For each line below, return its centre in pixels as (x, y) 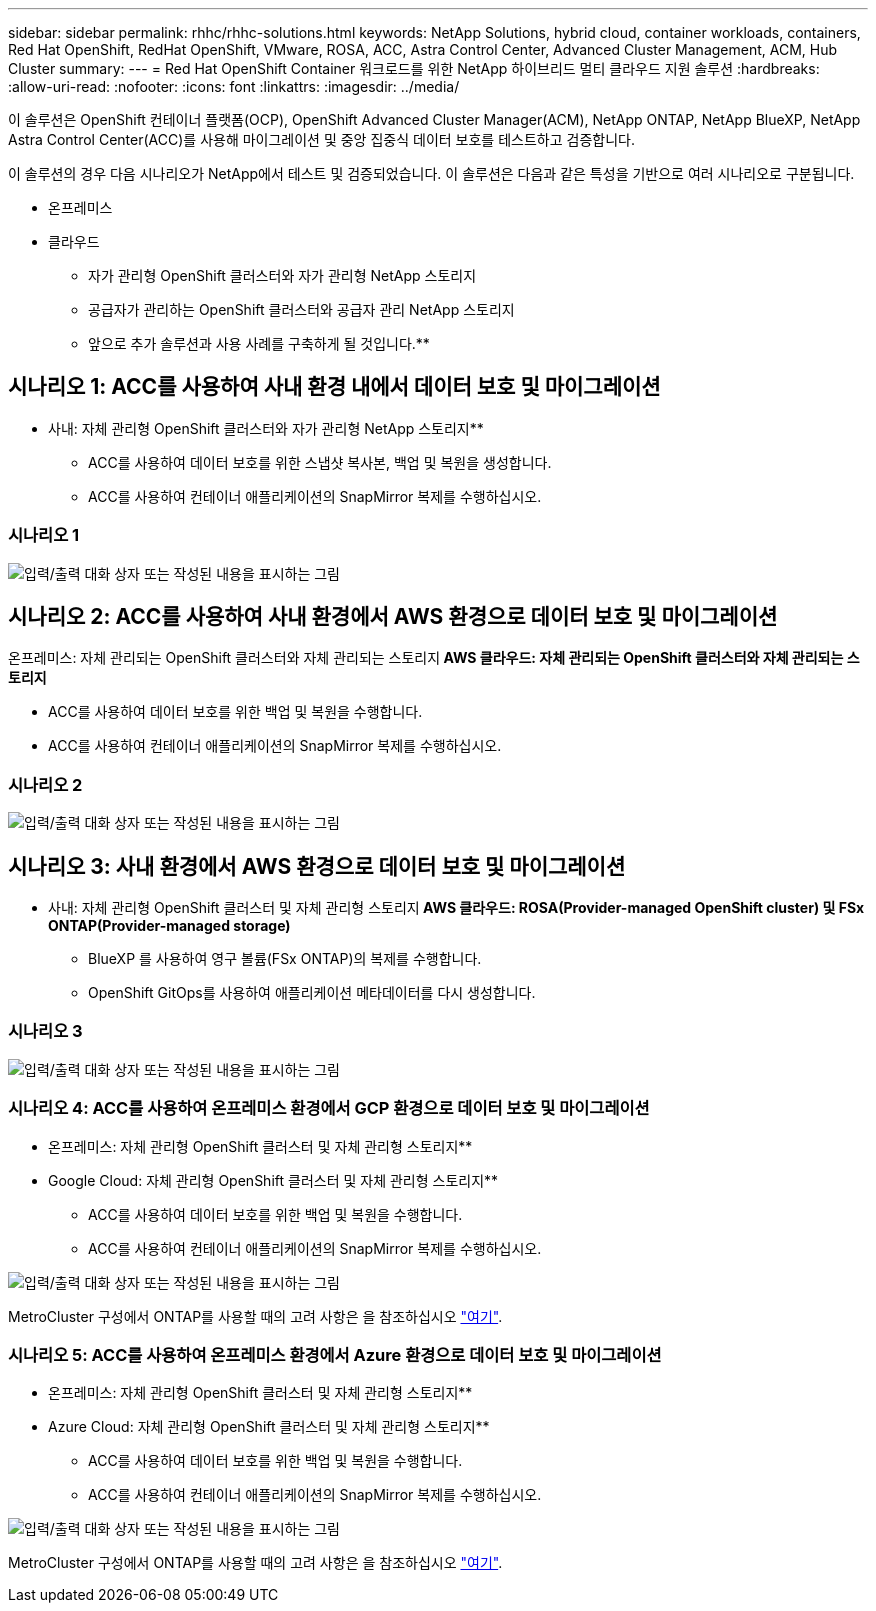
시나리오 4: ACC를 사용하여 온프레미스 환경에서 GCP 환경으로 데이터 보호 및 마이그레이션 (329, 1108)
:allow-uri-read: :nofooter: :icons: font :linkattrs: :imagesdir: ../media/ (234, 86)
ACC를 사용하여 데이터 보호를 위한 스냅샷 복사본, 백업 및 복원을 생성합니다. (320, 462)
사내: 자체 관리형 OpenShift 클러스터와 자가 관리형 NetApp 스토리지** (266, 428)
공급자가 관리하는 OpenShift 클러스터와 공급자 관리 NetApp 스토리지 (301, 309)
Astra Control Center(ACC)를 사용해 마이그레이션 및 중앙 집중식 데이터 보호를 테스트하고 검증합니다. (321, 139)
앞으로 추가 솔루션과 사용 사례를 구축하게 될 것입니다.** (259, 343)
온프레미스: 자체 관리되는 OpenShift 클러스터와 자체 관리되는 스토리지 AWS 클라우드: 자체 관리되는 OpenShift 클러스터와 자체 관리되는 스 (434, 658)
